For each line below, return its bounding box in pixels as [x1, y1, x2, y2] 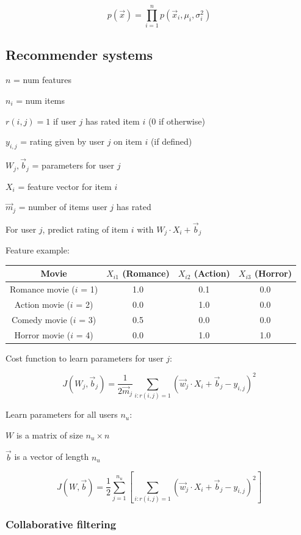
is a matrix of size [16, 428, 83, 441]
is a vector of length [14, 450, 89, 463]
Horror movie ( [14, 328, 71, 341]
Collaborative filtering [5, 516, 117, 531]
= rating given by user [20, 135, 104, 148]
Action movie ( [14, 298, 70, 311]
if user [53, 114, 76, 127]
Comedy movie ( [12, 313, 73, 326]
